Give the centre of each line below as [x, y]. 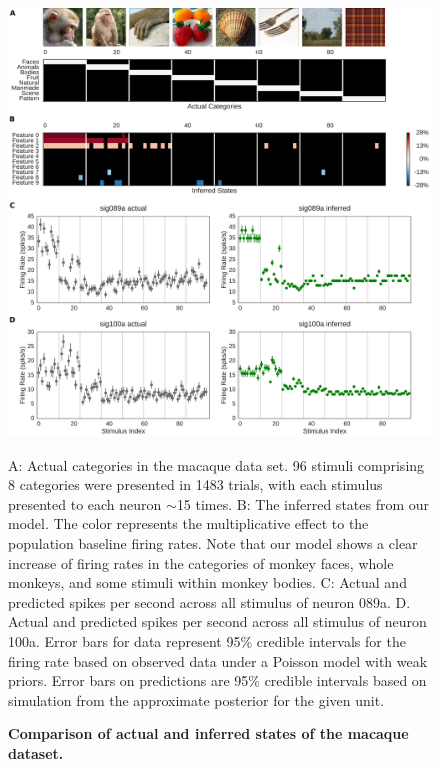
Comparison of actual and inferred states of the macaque [208, 733]
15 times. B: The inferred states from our [303, 503]
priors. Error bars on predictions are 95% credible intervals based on [217, 680]
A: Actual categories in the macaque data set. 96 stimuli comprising [216, 464]
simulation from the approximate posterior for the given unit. [196, 699]
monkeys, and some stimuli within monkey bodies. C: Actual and [207, 582]
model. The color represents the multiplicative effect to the [188, 523]
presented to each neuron [85, 503]
